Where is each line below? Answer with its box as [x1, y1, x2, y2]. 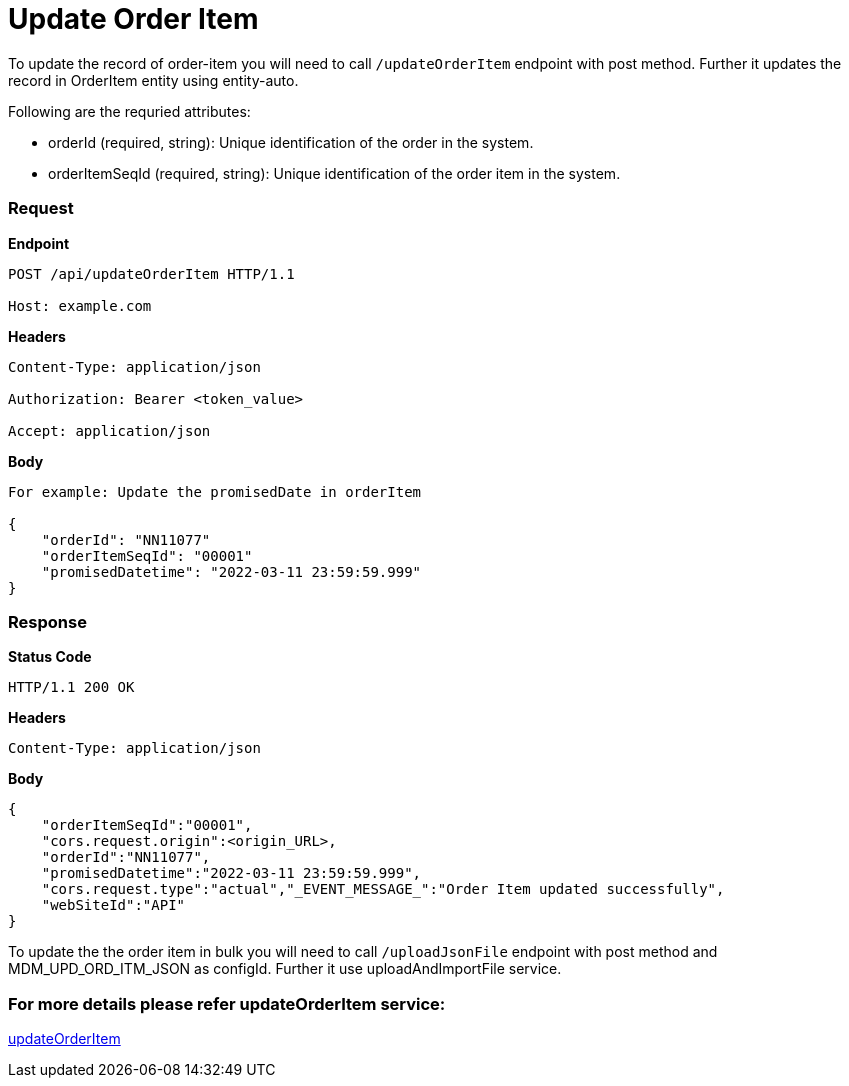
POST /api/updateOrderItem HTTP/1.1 [8, 265, 295, 282]
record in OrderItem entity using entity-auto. [8, 71, 299, 89]
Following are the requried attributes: [8, 102, 251, 120]
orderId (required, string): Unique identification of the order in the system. [48, 133, 534, 151]
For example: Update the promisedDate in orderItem [8, 483, 422, 500]
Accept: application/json [8, 422, 211, 439]
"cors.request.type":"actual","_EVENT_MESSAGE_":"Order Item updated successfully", [41, 881, 725, 898]
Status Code [8, 648, 92, 666]
